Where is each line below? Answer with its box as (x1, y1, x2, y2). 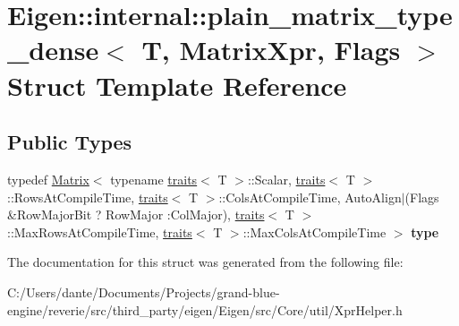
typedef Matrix (7, 169, 89, 188)
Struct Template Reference (7, 66, 347, 103)
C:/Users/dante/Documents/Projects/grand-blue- (7, 282, 280, 301)
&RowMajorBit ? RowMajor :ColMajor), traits (7, 205, 265, 224)
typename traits (110, 169, 198, 188)
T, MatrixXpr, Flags (141, 31, 401, 68)
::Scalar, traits (247, 169, 326, 188)
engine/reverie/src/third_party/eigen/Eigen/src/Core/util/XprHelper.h (7, 300, 403, 319)
